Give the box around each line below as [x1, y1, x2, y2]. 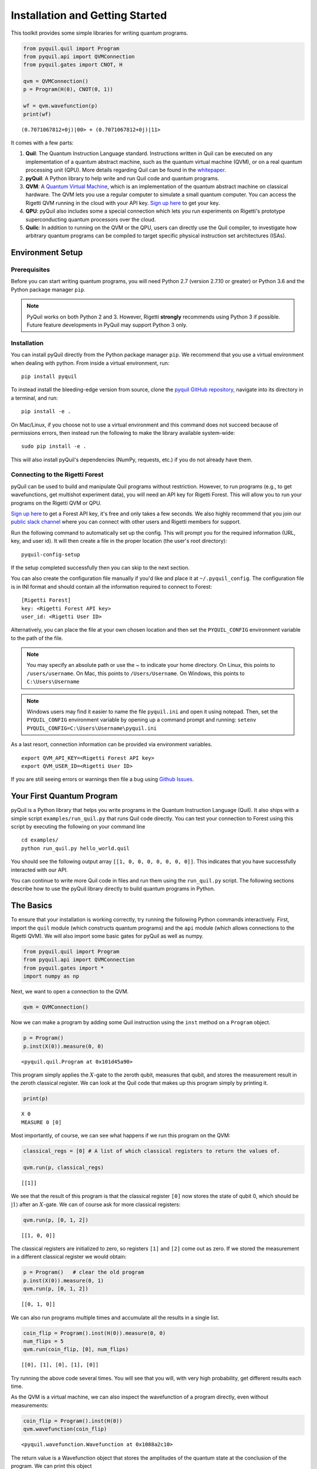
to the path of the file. [11, 635, 63, 642]
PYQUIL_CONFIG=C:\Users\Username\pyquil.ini [26, 725, 157, 732]
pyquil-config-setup [21, 551, 80, 558]
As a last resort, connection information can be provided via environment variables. [11, 741, 213, 748]
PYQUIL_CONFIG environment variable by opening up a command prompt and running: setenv [26, 716, 257, 723]
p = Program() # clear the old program [23, 1269, 144, 1276]
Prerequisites [11, 266, 50, 274]
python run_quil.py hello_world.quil [21, 845, 130, 851]
